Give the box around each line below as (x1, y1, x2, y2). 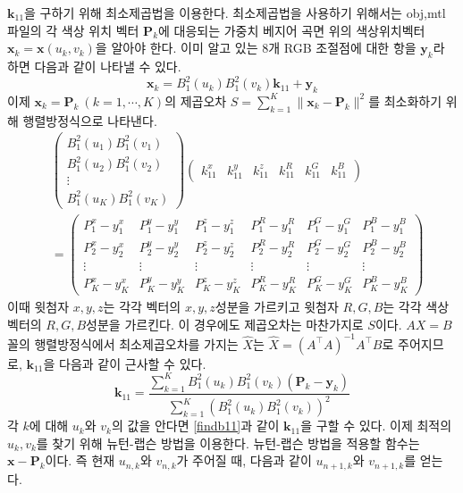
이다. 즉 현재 (45, 451, 115, 470)
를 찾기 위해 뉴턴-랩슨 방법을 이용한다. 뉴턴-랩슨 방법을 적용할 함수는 (36, 433, 420, 452)
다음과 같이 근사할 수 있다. (59, 354, 206, 372)
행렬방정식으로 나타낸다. (22, 111, 157, 130)
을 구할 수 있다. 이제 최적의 (300, 416, 452, 435)
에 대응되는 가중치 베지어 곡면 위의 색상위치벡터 (158, 21, 425, 39)
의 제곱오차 (164, 91, 227, 110)
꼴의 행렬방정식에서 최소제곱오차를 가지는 (7, 334, 239, 353)
